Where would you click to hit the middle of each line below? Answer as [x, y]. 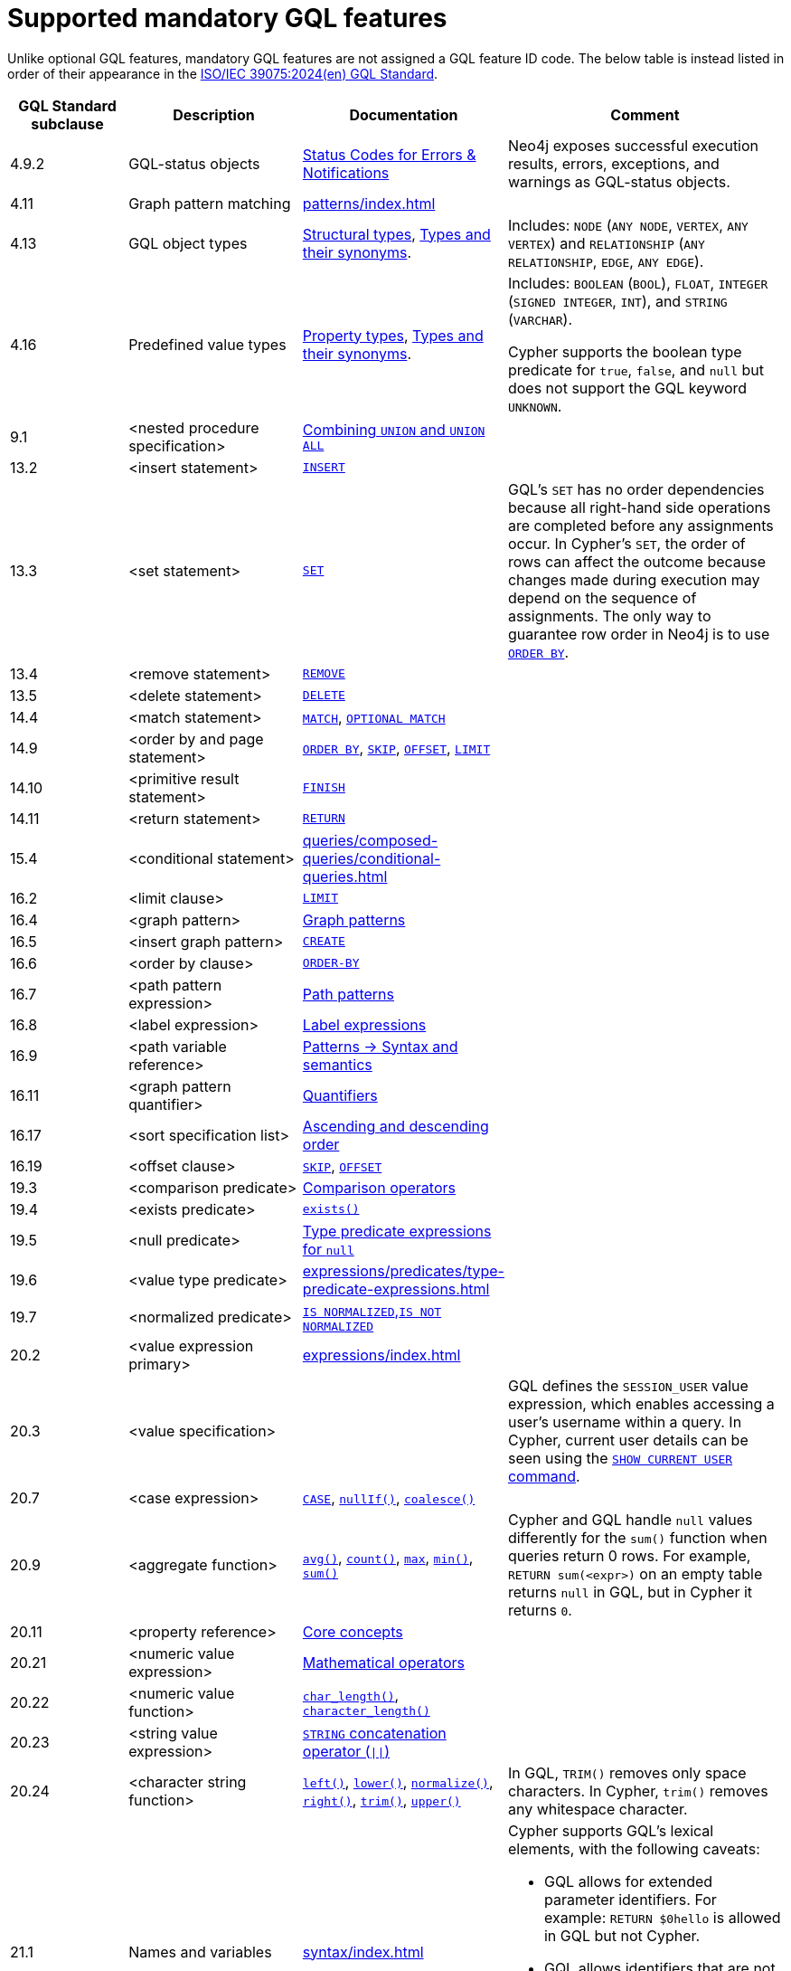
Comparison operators [379, 1187]
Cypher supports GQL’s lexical [611, 1830]
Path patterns [348, 994]
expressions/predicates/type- [403, 1270]
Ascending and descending [395, 1126]
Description [214, 114]
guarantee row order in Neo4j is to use [639, 634]
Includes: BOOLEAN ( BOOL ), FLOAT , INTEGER [638, 283]
